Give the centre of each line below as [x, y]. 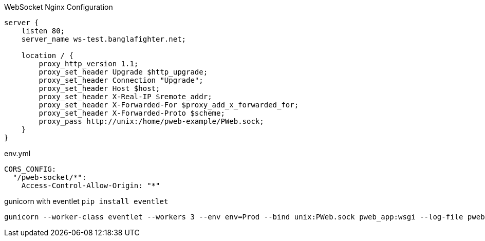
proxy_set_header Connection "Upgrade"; [121, 80]
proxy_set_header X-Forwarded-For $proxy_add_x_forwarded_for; [169, 105]
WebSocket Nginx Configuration [59, 7]
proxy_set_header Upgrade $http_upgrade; [123, 72]
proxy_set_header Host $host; [99, 88]
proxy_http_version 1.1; [89, 64]
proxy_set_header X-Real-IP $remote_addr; [125, 97]
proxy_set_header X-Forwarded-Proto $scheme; [132, 113]
